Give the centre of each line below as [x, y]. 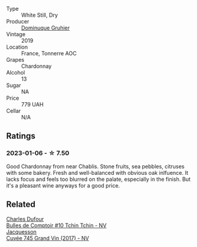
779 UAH [32, 104]
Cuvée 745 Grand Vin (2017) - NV [48, 238]
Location [17, 47]
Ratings [21, 136]
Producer [18, 21]
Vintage [16, 34]
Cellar [14, 111]
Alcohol [16, 72]
